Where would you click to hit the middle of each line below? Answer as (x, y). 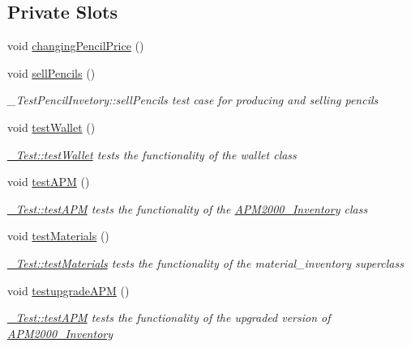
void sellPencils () (51, 72)
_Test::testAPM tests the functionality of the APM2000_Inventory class (188, 208)
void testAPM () (49, 182)
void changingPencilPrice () (76, 46)
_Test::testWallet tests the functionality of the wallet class (152, 154)
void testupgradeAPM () (68, 290)
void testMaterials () (58, 236)
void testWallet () (51, 127)
